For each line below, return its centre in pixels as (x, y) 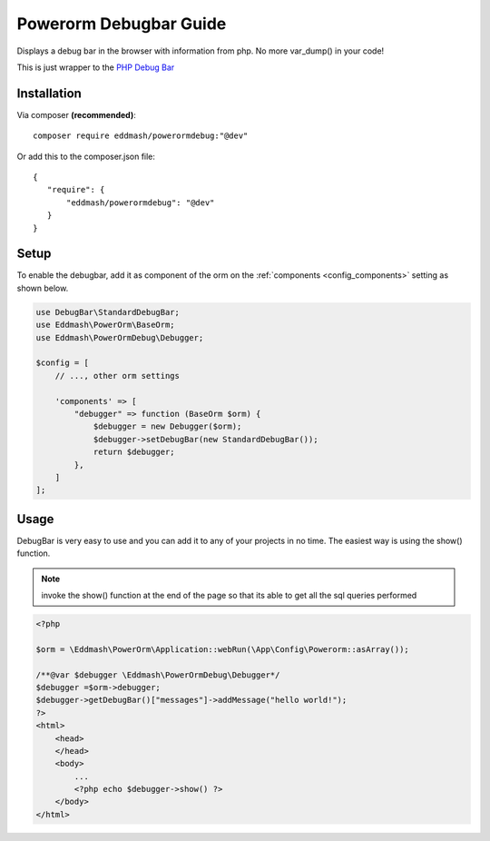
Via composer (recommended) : (76, 114)
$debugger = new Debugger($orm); (167, 426)
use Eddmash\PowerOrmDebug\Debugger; (120, 337)
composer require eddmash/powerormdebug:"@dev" (141, 136)
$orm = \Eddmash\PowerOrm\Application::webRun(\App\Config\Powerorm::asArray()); (223, 649)
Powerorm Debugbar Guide (122, 24)
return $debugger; (134, 452)
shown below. (43, 288)
